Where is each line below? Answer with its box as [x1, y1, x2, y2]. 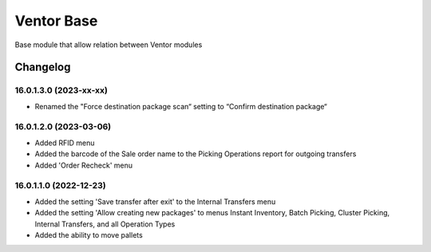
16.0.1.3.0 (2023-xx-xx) [14, 85, 108, 96]
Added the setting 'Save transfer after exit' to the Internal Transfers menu [34, 196, 276, 207]
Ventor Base [14, 12, 98, 30]
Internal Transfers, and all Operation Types [34, 219, 176, 229]
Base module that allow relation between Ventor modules [14, 40, 203, 49]
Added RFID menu [34, 138, 95, 148]
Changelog [14, 61, 71, 74]
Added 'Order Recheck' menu [34, 160, 133, 170]
